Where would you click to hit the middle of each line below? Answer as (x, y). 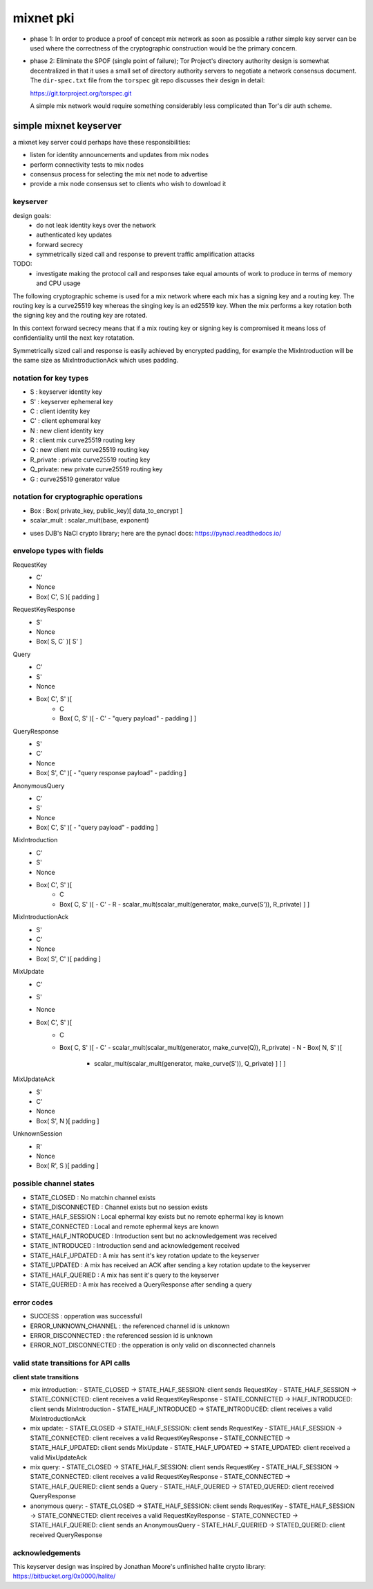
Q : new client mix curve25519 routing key (90, 450)
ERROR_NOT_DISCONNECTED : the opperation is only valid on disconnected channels (153, 1345)
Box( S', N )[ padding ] (68, 1120)
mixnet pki (44, 18)
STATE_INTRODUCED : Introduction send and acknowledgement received (135, 1246)
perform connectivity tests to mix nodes (87, 164)
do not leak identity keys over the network (96, 225)
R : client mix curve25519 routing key (83, 440)
